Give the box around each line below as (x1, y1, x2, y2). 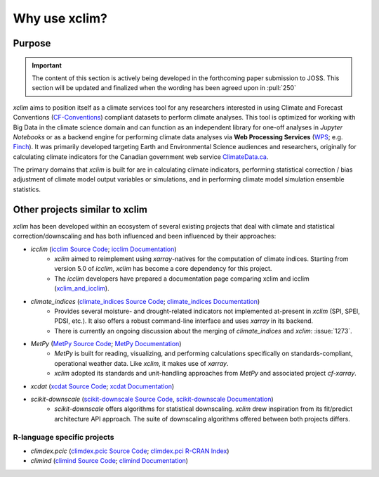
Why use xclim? (13, 11, 108, 26)
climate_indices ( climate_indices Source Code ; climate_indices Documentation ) (30, 297, 260, 305)
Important (32, 61, 62, 70)
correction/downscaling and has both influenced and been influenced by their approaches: (13, 232, 277, 241)
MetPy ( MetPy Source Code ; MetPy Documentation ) (30, 340, 182, 348)
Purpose (13, 37, 51, 49)
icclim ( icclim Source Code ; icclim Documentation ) (30, 245, 177, 253)
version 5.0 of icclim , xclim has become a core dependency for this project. (54, 265, 272, 273)
